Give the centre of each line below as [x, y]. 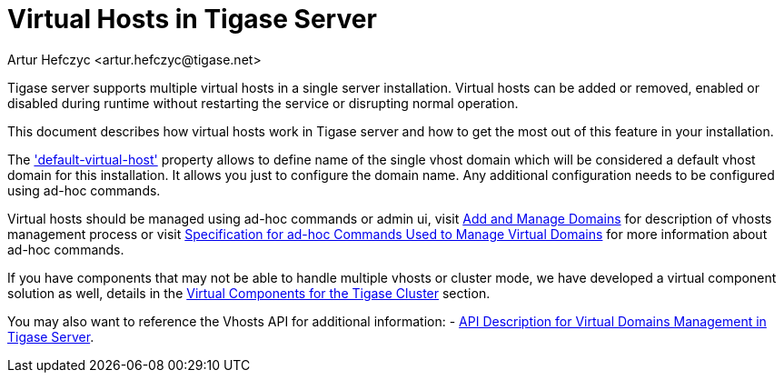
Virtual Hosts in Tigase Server [192, 19]
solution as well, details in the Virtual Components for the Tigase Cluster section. [249, 293]
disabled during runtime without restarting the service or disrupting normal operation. [263, 103]
